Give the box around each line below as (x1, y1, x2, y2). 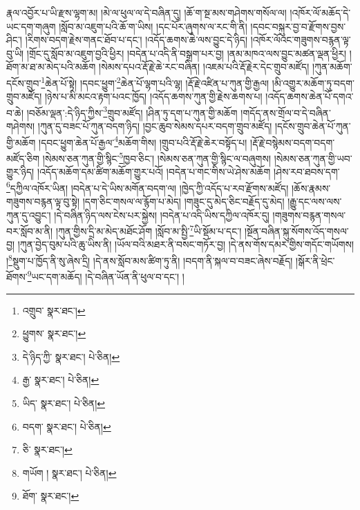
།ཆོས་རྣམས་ (291, 180, 331, 195)
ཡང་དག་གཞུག (6, 19, 56, 33)
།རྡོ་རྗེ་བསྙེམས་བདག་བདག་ (250, 135, 335, 149)
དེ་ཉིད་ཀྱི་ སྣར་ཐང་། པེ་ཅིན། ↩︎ (22, 349, 120, 363)
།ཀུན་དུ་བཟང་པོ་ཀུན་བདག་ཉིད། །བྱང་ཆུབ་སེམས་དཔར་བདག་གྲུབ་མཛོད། (37, 119, 272, 133)
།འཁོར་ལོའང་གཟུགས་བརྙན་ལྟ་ (250, 32, 351, 47)
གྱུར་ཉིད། (6, 164, 35, 179)
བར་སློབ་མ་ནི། (6, 223, 53, 238)
